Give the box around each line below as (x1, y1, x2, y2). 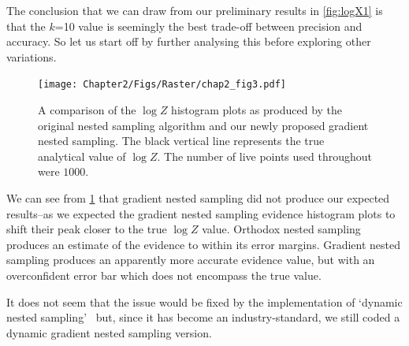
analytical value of (38, 147, 126, 164)
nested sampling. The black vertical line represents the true (38, 132, 325, 149)
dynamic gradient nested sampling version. (6, 324, 212, 340)
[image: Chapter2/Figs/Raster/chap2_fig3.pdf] (38, 79, 286, 91)
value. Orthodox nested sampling (202, 221, 361, 237)
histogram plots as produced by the (171, 102, 343, 118)
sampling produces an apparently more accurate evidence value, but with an (6, 251, 375, 268)
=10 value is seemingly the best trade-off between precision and (54, 17, 363, 34)
